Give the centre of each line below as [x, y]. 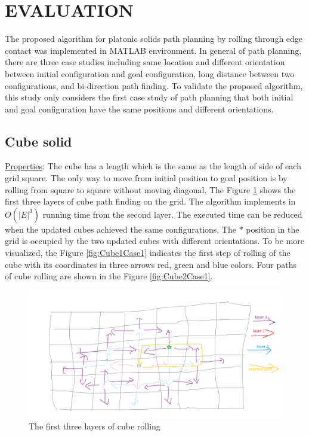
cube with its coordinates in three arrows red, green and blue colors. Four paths [151, 264]
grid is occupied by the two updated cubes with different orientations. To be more [155, 241]
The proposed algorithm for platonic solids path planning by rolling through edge [154, 39]
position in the [273, 229]
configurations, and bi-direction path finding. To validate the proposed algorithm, [154, 85]
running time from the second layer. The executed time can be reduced [172, 214]
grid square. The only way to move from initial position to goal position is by [146, 178]
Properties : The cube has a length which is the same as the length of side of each [153, 166]
